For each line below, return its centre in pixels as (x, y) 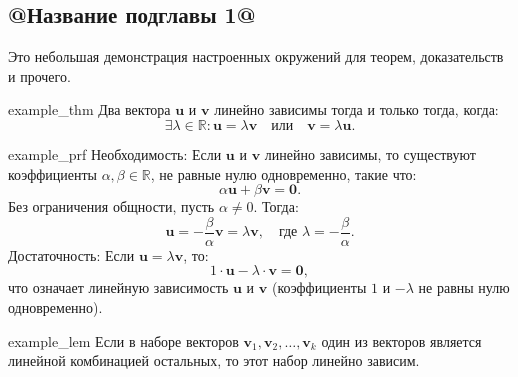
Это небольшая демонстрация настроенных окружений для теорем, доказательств (256, 56)
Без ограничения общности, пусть (111, 206)
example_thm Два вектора (89, 109)
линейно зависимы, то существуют (370, 153)
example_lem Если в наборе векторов (123, 340)
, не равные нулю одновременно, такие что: (283, 173)
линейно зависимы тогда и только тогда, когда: (356, 109)
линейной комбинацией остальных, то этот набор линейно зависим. (214, 360)
